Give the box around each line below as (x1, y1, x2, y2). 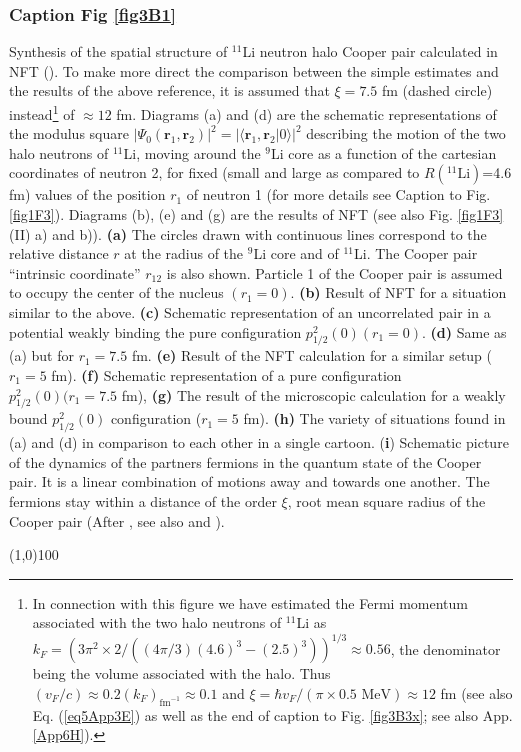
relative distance (9, 243, 109, 264)
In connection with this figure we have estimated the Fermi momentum (32, 592, 468, 613)
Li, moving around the (123, 142, 261, 163)
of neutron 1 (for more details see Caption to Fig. (186, 184, 491, 205)
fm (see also (440, 683, 513, 704)
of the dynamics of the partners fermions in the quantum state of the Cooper (9, 451, 482, 472)
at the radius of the (124, 243, 244, 264)
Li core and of (253, 243, 339, 264)
